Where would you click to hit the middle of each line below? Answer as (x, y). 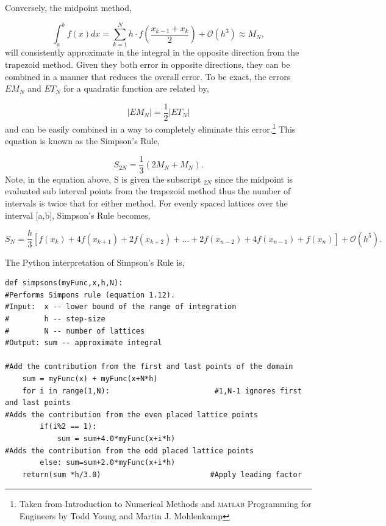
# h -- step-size (55, 319)
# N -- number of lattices (75, 331)
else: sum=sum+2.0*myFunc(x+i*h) (108, 463)
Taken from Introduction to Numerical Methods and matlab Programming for (165, 504)
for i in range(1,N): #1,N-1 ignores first (162, 391)
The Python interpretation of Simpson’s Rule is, (95, 262)
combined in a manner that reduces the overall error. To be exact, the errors (148, 76)
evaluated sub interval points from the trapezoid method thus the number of (148, 191)
